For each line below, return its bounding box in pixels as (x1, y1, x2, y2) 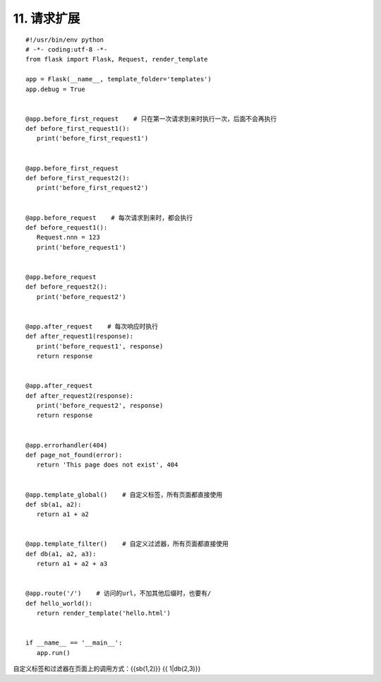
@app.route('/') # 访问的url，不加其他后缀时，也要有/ (25, 589, 212, 597)
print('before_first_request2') (36, 184, 149, 192)
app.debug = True (25, 85, 85, 93)
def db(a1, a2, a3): (25, 550, 97, 558)
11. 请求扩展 (13, 11, 80, 26)
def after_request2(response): (25, 392, 134, 399)
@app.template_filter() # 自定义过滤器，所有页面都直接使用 (25, 540, 229, 548)
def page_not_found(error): (25, 451, 123, 459)
